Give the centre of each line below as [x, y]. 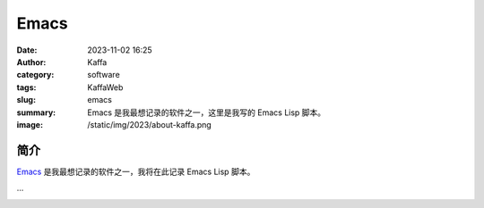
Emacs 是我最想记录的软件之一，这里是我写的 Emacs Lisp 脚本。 [207, 112]
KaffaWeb [105, 87]
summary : [36, 112]
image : [30, 124]
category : [35, 75]
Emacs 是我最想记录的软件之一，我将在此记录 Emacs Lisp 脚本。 [136, 171]
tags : [26, 87]
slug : [26, 100]
